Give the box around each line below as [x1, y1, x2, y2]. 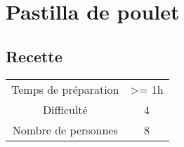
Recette [6, 45, 63, 66]
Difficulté [42, 101, 88, 118]
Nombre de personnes [12, 121, 118, 138]
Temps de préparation [11, 80, 119, 97]
